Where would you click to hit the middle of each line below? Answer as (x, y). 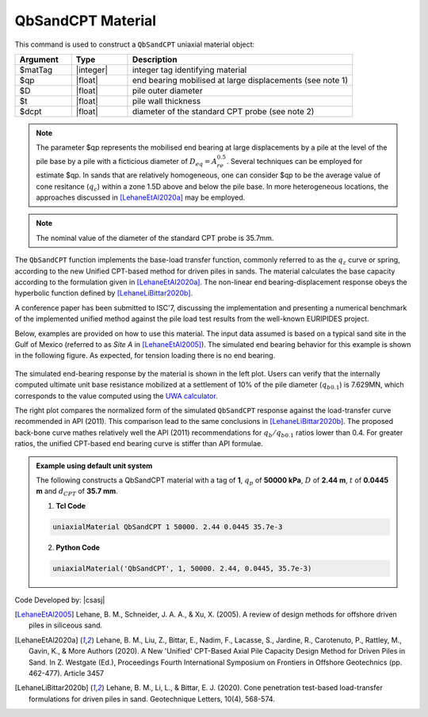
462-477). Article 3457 (67, 673)
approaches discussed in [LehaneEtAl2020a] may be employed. (141, 197)
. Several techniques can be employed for (294, 161)
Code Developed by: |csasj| (60, 600)
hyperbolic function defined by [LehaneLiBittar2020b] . (104, 293)
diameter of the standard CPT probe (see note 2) (223, 111)
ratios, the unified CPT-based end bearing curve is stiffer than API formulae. (139, 444)
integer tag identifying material (189, 70)
